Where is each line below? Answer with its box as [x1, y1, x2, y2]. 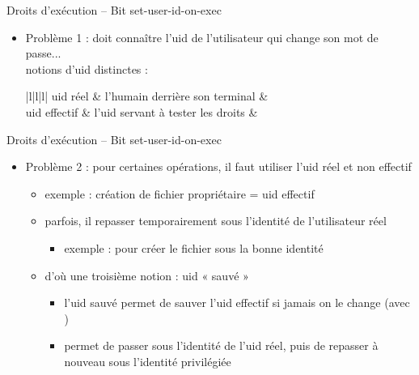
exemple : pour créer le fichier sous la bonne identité [64, 239, 324, 256]
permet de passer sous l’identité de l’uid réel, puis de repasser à [64, 337, 379, 354]
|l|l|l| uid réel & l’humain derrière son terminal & [25, 87, 269, 104]
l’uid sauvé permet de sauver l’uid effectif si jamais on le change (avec [64, 294, 410, 311]
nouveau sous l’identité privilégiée [64, 352, 231, 369]
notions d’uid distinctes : [25, 60, 148, 77]
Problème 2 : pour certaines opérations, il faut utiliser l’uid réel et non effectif [25, 158, 412, 175]
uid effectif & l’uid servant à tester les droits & [25, 103, 258, 120]
